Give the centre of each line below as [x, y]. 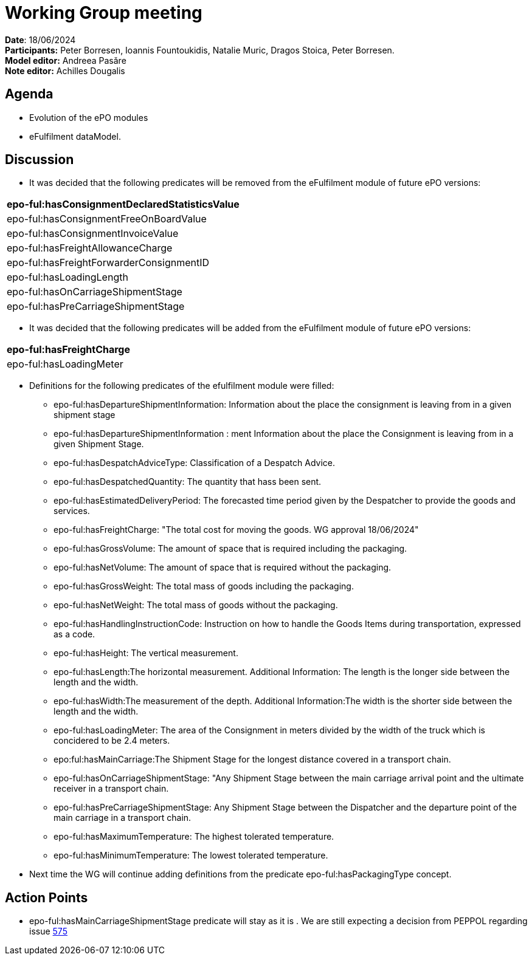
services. [72, 511]
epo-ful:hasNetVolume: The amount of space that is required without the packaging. [223, 567]
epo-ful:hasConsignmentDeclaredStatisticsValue [123, 204]
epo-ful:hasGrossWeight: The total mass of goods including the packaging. [204, 586]
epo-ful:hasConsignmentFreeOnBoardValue [107, 219]
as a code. [74, 634]
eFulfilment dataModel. [75, 136]
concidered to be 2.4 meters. [112, 741]
